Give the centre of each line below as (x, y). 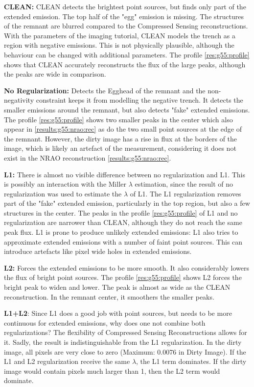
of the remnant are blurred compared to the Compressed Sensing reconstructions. (126, 26)
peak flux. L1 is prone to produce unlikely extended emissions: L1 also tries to (121, 232)
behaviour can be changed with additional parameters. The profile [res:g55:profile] (127, 54)
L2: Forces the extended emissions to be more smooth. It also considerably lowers (127, 267)
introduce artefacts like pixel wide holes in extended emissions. (98, 251)
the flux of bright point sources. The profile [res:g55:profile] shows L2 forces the (123, 277)
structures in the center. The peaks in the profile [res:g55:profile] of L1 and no (121, 212)
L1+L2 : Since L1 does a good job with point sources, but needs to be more (118, 313)
